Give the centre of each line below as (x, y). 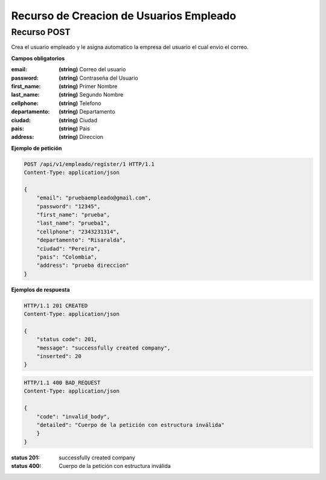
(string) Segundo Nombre (91, 95)
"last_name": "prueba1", (73, 223)
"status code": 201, (67, 339)
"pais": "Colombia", (67, 257)
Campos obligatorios (38, 58)
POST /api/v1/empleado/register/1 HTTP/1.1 (89, 164)
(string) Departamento (87, 112)
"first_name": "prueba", (73, 215)
